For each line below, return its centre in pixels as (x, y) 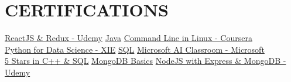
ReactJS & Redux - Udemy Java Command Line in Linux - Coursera (129, 38)
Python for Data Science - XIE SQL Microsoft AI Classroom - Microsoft (135, 49)
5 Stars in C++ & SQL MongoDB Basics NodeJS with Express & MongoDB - (145, 61)
